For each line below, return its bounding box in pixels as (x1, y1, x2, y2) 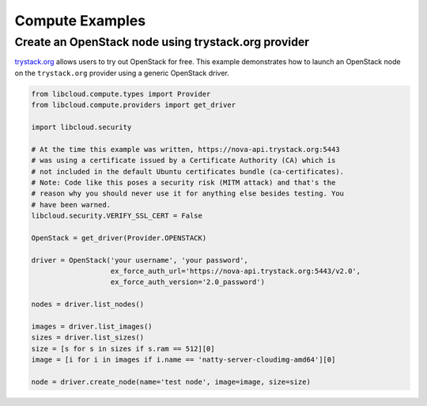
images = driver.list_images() (31, 321, 153, 331)
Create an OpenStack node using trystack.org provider (14, 35, 310, 49)
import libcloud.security (31, 123, 132, 131)
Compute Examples (14, 12, 146, 29)
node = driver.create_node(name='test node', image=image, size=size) (31, 377, 312, 386)
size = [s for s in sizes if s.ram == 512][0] (31, 344, 215, 353)
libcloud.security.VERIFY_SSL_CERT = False (31, 211, 203, 221)
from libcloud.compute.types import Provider (31, 89, 211, 98)
